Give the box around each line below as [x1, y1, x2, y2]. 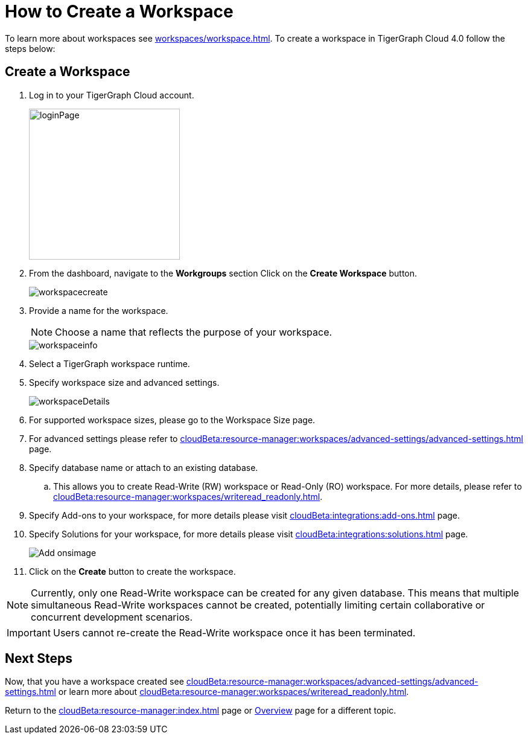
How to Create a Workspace [5, 1, 234, 22]
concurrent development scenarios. [31, 610, 193, 623]
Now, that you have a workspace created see [5, 676, 184, 687]
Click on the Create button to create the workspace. [29, 566, 236, 577]
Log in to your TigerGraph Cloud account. [29, 89, 194, 100]
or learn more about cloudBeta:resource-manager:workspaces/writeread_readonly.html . [58, 686, 409, 697]
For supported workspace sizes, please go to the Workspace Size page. [29, 414, 316, 425]
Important [7, 626, 51, 639]
